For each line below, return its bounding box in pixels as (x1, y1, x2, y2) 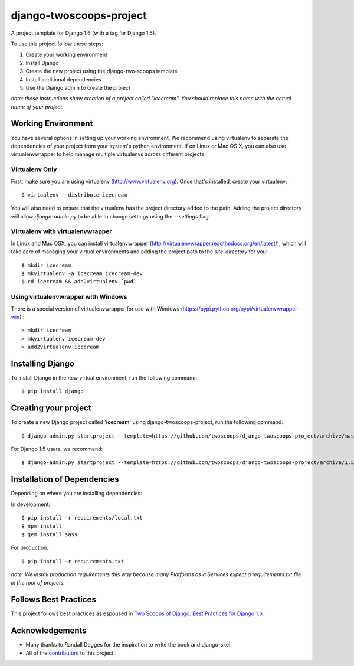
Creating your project (11, 403, 91, 413)
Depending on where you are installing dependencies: (11, 490, 143, 497)
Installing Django (11, 358, 75, 368)
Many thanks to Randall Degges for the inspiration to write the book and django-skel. (25, 641, 232, 648)
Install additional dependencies (25, 76, 101, 83)
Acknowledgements (11, 626, 87, 636)
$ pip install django (21, 388, 84, 395)
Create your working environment (25, 51, 107, 58)
